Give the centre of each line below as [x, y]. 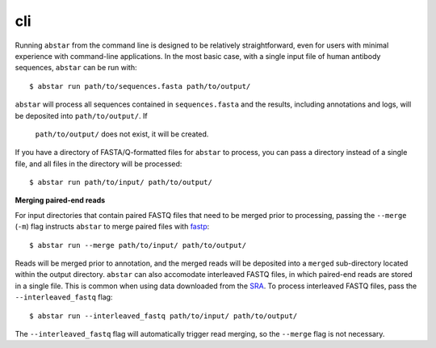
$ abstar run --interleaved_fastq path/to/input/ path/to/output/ [163, 316]
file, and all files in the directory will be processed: [99, 164]
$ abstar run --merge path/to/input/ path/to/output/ [138, 245]
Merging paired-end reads [60, 200]
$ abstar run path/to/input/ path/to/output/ [121, 182]
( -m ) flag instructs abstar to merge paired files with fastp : [112, 227]
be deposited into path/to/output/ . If [82, 115]
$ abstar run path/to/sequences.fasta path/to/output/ [140, 86]
